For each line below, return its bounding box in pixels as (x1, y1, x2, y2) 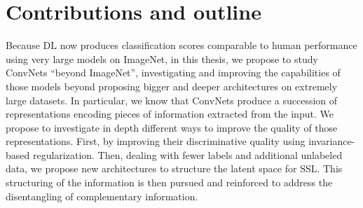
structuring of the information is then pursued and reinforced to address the (6, 175, 333, 190)
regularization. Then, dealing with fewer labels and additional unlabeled (32, 147, 343, 162)
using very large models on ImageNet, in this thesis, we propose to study (6, 51, 318, 66)
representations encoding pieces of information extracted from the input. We (6, 106, 334, 121)
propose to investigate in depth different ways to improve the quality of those (6, 120, 338, 134)
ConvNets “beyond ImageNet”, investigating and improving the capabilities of (6, 65, 341, 80)
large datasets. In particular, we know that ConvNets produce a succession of (6, 92, 338, 107)
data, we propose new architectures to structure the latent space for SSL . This (6, 161, 343, 176)
